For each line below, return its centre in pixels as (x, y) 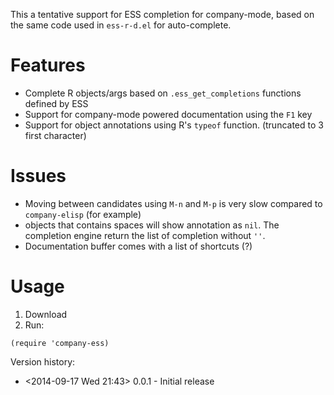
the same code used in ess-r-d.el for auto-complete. (121, 25)
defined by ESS (56, 103)
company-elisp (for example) (83, 214)
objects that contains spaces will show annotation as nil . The (152, 225)
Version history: (43, 361)
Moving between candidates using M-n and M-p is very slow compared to (173, 203)
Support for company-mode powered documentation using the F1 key (168, 114)
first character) (55, 135)
